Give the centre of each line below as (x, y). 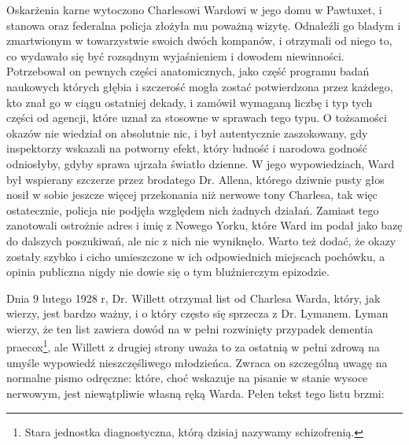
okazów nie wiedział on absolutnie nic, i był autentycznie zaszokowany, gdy (187, 132)
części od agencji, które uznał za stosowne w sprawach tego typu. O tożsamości (197, 118)
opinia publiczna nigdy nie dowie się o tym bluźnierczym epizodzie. (168, 272)
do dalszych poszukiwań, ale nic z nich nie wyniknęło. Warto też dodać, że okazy (201, 240)
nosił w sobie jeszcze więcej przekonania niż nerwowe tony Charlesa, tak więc (192, 195)
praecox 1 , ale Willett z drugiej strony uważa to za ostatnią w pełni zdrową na (193, 346)
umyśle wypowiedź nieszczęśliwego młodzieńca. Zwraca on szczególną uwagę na (197, 362)
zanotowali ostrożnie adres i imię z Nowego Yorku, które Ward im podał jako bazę (204, 225)
